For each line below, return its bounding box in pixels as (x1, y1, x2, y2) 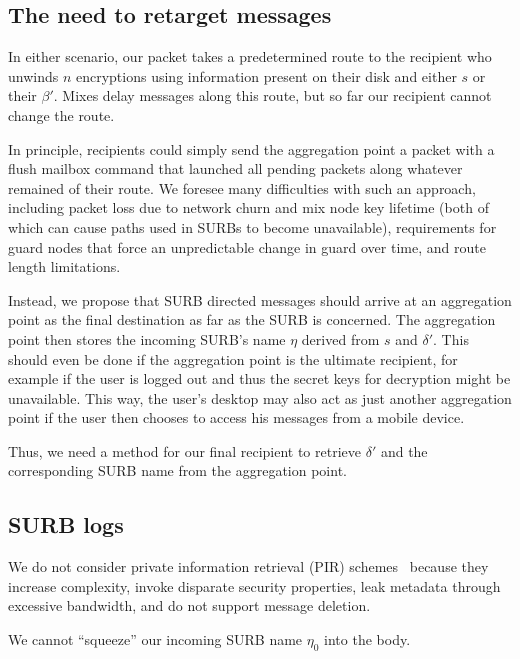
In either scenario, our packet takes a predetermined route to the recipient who (8, 46, 492, 67)
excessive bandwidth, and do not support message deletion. (8, 595, 371, 616)
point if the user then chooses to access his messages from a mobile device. (8, 407, 465, 428)
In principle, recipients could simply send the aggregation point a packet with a (8, 138, 495, 159)
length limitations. (8, 256, 121, 277)
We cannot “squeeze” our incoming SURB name (8, 629, 303, 650)
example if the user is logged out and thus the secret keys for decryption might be (8, 368, 511, 389)
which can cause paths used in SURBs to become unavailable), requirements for (8, 216, 497, 237)
